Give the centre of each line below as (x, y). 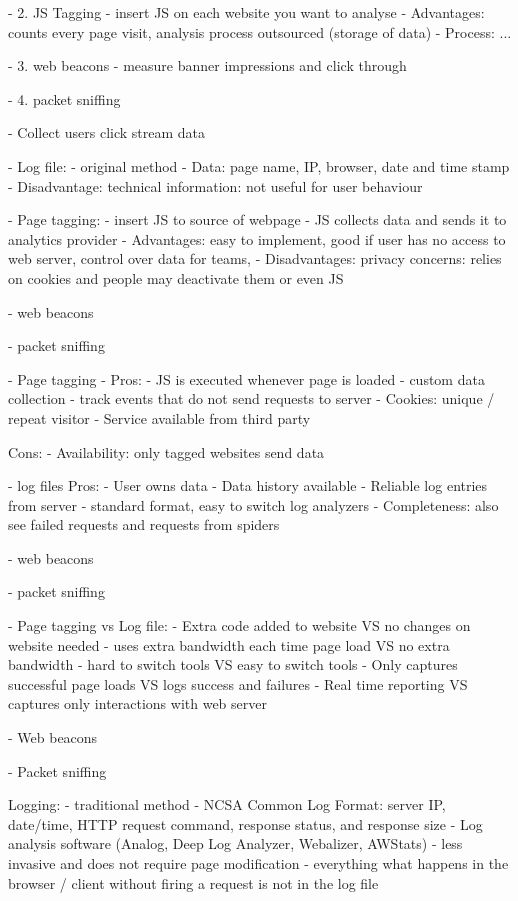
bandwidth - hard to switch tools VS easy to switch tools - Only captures (233, 664)
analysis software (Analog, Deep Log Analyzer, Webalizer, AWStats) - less (235, 843)
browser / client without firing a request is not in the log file (193, 882)
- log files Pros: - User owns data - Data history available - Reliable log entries (248, 485)
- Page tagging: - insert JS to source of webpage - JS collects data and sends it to (257, 219)
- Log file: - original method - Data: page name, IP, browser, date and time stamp (259, 165)
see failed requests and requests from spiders (144, 524)
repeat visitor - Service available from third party (159, 417)
